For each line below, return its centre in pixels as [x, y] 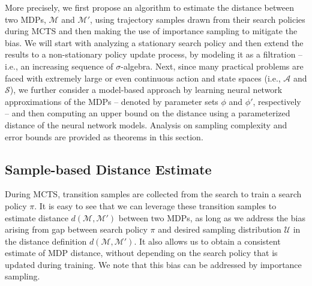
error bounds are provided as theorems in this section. [104, 136]
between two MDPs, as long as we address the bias [212, 217]
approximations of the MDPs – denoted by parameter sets [112, 101]
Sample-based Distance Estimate [108, 169]
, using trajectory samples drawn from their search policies [198, 19]
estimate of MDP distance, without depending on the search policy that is [141, 253]
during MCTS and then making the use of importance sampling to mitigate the [151, 31]
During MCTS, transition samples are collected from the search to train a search [153, 194]
